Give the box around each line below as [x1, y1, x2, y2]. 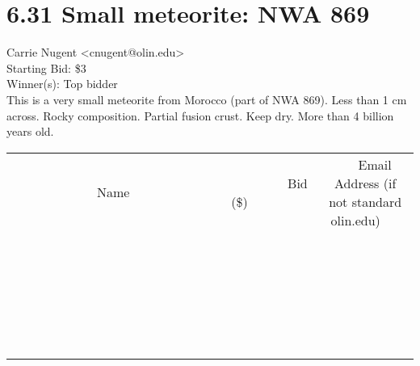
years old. [6, 123, 54, 140]
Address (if [334, 173, 397, 192]
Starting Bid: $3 [6, 59, 86, 76]
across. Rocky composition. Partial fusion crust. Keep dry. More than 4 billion [6, 107, 394, 124]
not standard [329, 191, 402, 211]
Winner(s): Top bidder [6, 75, 118, 92]
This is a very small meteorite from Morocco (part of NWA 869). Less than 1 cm [6, 90, 407, 107]
